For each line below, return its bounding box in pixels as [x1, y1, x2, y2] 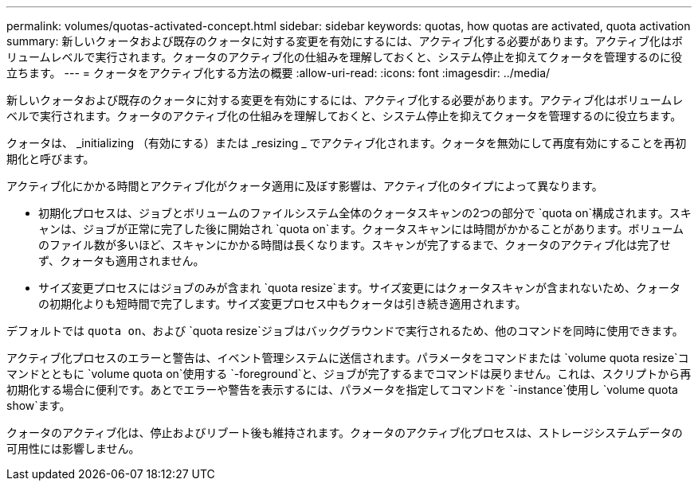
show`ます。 [6, 399, 71, 412]
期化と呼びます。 [6, 152, 95, 166]
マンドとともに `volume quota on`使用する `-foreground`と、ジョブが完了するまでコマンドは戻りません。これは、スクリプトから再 [6, 367, 692, 380]
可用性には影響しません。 [6, 442, 140, 455]
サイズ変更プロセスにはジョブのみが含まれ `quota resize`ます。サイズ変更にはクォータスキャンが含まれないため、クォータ [38, 281, 681, 294]
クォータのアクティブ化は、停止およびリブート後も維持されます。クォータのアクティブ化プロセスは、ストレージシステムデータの [6, 426, 683, 439]
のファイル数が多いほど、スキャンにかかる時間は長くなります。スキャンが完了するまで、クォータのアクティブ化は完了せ [38, 238, 671, 251]
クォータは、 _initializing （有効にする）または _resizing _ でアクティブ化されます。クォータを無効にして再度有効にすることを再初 [6, 136, 687, 150]
